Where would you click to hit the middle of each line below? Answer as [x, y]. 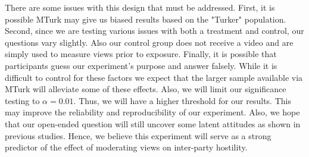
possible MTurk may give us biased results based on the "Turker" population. [146, 19]
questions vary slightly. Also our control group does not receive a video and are [149, 42]
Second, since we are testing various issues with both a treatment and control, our [154, 31]
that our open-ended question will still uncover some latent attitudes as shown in [153, 123]
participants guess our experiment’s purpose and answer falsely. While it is [141, 65]
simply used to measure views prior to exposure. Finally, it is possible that [141, 54]
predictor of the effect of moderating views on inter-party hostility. [126, 147]
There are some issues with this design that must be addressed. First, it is [140, 7]
